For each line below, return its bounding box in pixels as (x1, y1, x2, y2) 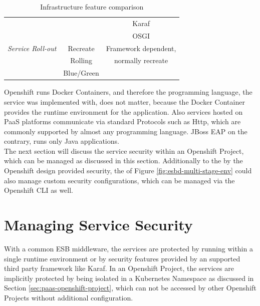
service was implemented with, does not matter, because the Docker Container (4, 96, 245, 107)
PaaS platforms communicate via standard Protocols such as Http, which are (4, 116, 241, 127)
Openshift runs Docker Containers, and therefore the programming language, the (4, 87, 252, 97)
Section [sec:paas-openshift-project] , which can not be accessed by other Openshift (4, 282, 256, 293)
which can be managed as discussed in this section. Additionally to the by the (4, 155, 243, 166)
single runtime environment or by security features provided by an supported (4, 253, 240, 263)
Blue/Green (63, 68, 99, 78)
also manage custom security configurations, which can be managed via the (4, 175, 235, 185)
